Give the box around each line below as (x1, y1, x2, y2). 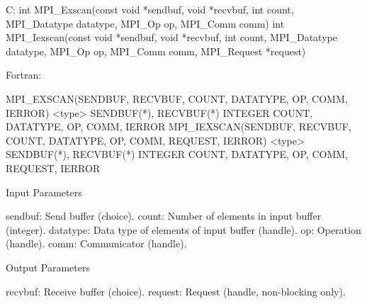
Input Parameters (6, 184, 82, 199)
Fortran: (6, 67, 42, 82)
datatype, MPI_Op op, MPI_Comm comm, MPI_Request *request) (6, 43, 306, 58)
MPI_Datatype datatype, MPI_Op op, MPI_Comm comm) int (6, 16, 285, 30)
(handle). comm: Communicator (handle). (6, 236, 187, 251)
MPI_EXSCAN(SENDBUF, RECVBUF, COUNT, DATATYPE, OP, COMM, (6, 91, 348, 106)
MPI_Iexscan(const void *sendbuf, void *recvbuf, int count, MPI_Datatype (6, 30, 337, 45)
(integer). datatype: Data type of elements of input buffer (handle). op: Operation (6, 222, 361, 237)
